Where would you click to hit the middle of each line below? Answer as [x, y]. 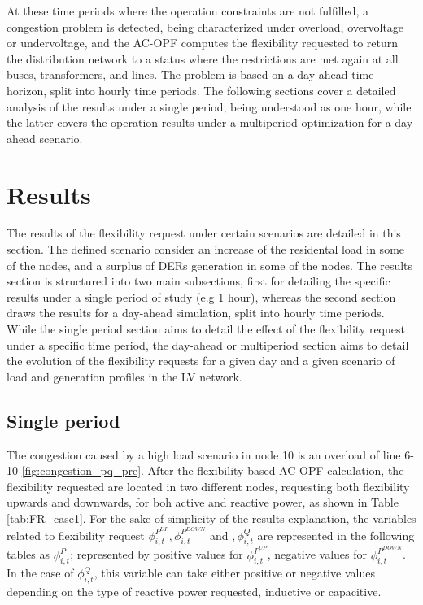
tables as [28, 554]
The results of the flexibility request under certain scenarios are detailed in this [204, 233]
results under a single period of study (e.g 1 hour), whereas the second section [201, 296]
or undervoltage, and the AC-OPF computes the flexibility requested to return [203, 43]
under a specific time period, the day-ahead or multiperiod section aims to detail [208, 344]
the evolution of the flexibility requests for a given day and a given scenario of [201, 361]
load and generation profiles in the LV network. [124, 376]
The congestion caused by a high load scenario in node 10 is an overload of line [204, 454]
